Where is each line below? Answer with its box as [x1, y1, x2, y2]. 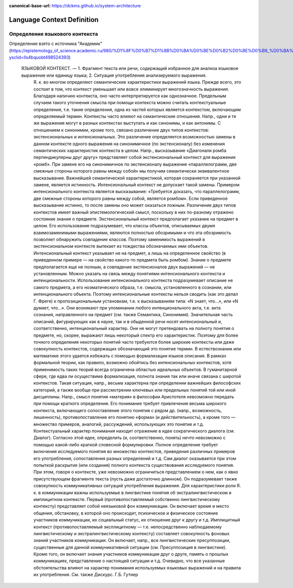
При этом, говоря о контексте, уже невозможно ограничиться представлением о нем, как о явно [33, 469, 238, 475]
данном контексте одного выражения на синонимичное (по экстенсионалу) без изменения [33, 141, 225, 147]
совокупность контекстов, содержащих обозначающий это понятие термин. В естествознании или [33, 346, 241, 352]
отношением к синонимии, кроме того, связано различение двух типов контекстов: [33, 127, 209, 133]
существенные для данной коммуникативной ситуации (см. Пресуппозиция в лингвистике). [33, 544, 227, 550]
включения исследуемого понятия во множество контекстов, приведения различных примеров [33, 449, 235, 455]
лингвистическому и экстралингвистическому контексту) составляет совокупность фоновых [33, 530, 230, 536]
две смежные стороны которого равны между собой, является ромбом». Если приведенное [33, 196, 228, 201]
